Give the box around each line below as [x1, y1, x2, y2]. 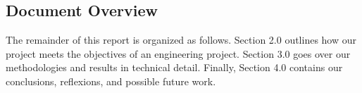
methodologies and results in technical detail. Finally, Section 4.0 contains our [6, 60, 343, 75]
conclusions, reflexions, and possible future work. [6, 73, 216, 88]
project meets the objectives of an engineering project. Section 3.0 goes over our [6, 46, 351, 61]
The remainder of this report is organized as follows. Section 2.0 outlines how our [6, 32, 357, 47]
